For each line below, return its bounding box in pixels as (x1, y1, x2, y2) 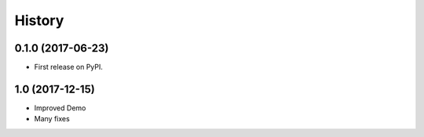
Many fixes (34, 114, 70, 124)
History (14, 12, 64, 29)
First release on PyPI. (34, 63, 104, 72)
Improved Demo (34, 103, 86, 113)
